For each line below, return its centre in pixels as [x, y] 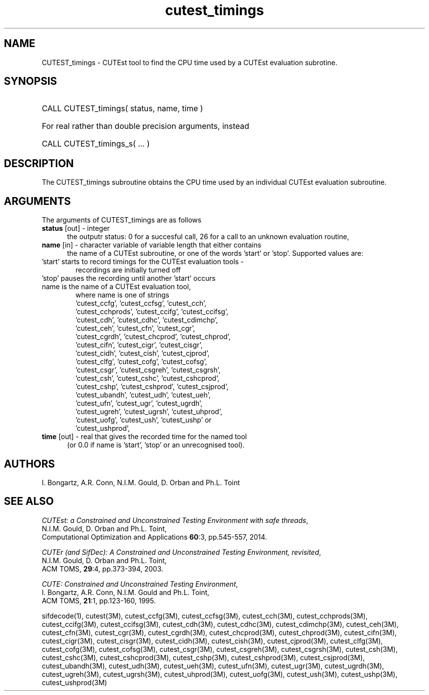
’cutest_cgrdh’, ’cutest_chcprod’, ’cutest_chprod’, [153, 337]
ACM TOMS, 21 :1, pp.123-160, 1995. [99, 600]
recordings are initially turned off [128, 270]
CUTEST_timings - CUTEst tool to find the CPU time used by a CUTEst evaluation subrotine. [190, 62]
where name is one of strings [122, 295]
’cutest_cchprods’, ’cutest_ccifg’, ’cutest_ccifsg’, [152, 312]
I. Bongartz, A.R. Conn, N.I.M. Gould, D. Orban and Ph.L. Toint [141, 482]
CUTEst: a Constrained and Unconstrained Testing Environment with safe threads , [175, 520]
